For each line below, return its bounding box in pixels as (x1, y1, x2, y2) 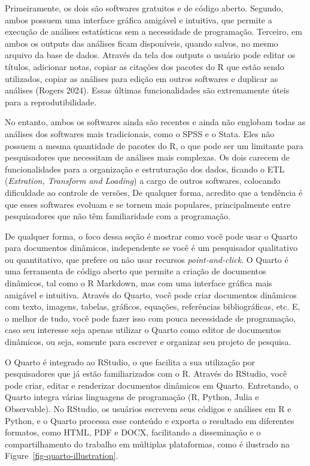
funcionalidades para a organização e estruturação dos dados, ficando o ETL (5, 162, 285, 175)
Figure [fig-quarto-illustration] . (5, 449, 118, 462)
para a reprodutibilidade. (5, 95, 97, 108)
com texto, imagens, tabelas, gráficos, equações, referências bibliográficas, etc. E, (5, 300, 300, 313)
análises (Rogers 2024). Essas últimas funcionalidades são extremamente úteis (5, 84, 290, 96)
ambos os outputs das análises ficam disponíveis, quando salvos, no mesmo (5, 37, 278, 49)
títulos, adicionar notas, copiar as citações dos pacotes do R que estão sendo (5, 60, 284, 72)
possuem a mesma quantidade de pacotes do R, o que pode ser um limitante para (5, 139, 303, 152)
